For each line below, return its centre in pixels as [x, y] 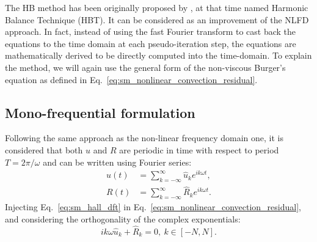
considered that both [44, 149]
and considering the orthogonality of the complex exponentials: [123, 218]
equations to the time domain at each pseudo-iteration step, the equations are [151, 43]
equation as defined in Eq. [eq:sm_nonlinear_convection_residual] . [131, 79]
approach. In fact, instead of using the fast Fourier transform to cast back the [151, 31]
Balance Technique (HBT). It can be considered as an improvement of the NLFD [157, 19]
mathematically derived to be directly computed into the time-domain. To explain [158, 55]
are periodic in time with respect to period [199, 149]
